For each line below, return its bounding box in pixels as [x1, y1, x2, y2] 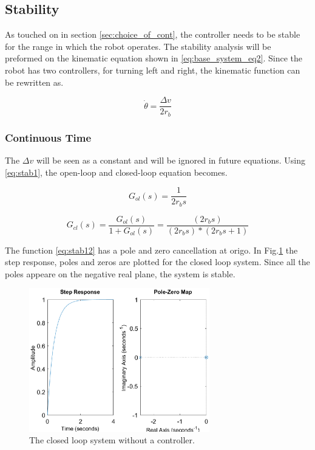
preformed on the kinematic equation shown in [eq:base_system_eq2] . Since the [5, 52, 302, 64]
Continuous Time [5, 130, 91, 145]
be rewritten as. [5, 75, 64, 88]
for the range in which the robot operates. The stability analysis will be [5, 40, 271, 52]
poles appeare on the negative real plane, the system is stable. [5, 267, 235, 280]
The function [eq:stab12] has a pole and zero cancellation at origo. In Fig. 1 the [5, 243, 298, 256]
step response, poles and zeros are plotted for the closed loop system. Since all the [5, 255, 310, 268]
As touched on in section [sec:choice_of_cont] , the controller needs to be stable [5, 28, 300, 41]
